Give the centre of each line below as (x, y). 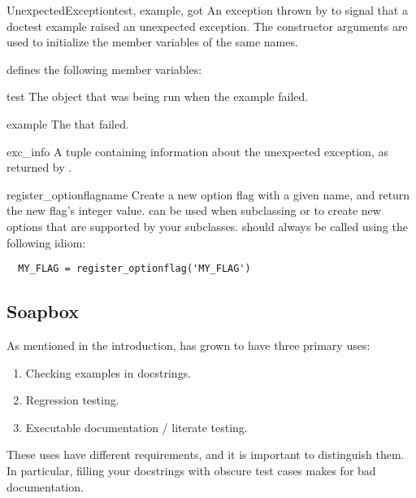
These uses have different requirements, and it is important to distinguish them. (206, 454)
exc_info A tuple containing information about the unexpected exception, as (197, 151)
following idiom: (46, 242)
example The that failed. (68, 123)
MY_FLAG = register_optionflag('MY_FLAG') (134, 269)
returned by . (39, 167)
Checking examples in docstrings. (108, 372)
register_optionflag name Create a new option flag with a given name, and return (208, 194)
